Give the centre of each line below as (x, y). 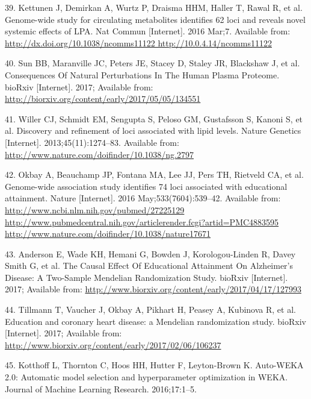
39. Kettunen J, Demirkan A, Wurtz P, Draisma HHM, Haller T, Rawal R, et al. (154, 7)
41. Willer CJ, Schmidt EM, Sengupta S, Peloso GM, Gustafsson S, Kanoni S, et (154, 118)
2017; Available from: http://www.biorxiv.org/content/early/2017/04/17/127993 (153, 289)
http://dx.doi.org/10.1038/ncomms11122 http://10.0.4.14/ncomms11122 (138, 42)
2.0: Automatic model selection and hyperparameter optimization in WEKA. (146, 377)
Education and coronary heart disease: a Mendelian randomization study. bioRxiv (155, 321)
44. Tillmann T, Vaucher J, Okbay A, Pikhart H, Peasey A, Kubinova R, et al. (150, 309)
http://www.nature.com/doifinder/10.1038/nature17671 (108, 234)
